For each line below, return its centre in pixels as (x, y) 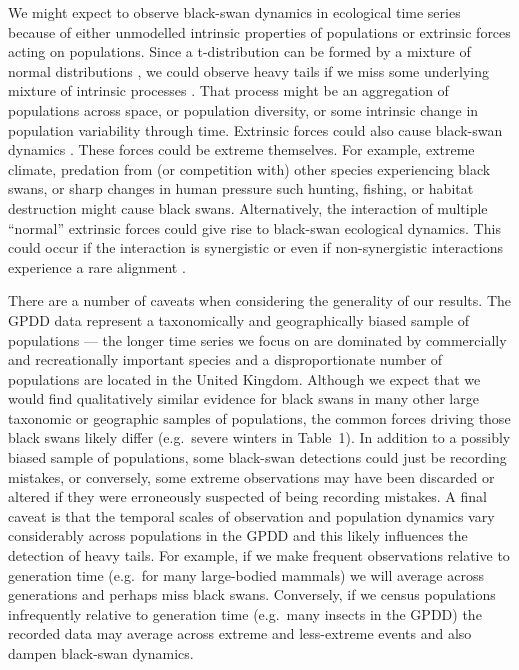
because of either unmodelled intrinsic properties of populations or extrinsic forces (259, 31)
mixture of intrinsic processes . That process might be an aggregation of (228, 90)
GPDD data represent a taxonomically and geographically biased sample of (239, 319)
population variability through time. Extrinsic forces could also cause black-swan (255, 129)
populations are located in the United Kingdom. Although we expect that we (244, 378)
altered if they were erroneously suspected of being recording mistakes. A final (247, 496)
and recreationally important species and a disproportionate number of (225, 359)
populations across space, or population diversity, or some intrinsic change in (243, 109)
